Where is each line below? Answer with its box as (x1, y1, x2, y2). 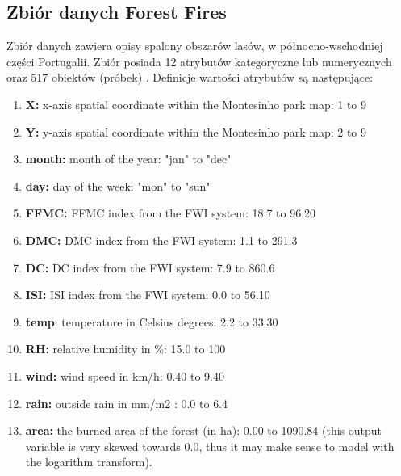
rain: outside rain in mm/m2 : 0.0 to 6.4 (25, 394, 228, 411)
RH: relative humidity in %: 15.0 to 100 (25, 340, 226, 357)
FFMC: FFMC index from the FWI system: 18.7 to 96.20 (25, 204, 316, 221)
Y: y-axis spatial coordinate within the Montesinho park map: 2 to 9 (25, 123, 366, 140)
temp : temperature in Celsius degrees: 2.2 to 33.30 (25, 313, 278, 330)
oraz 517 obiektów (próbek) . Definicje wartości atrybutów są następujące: (6, 69, 374, 86)
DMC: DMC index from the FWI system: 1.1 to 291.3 (25, 231, 298, 248)
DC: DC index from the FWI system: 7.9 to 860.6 (25, 259, 275, 276)
